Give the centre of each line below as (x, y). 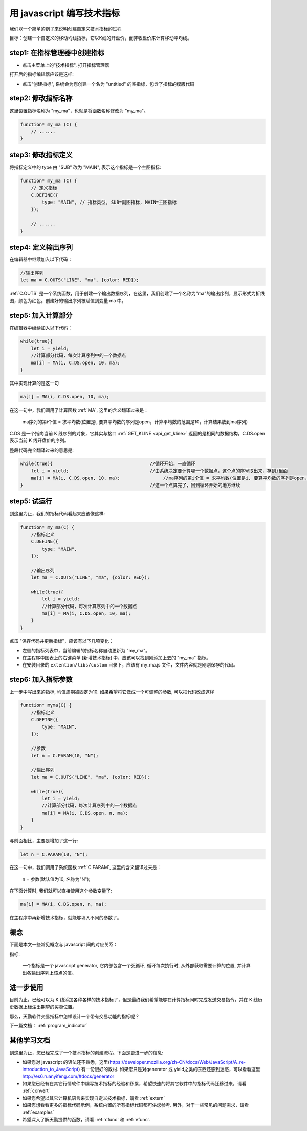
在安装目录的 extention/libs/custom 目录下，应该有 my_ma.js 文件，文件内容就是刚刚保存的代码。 (130, 665)
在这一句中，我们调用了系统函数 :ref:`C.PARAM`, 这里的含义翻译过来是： (85, 867)
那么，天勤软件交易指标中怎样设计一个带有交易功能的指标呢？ (74, 1016)
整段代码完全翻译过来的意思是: (42, 450)
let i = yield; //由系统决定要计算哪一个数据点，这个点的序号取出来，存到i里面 (159, 471)
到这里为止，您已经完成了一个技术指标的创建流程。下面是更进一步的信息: (86, 1053)
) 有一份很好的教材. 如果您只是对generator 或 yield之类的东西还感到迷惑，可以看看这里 (169, 1069)
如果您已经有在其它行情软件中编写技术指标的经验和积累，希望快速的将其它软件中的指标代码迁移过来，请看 (134, 1083)
